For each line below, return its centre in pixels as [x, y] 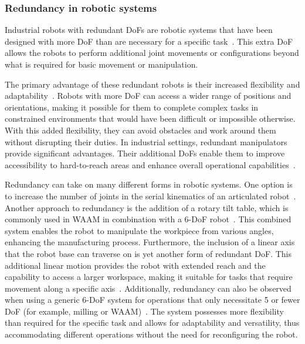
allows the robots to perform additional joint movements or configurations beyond [152, 53]
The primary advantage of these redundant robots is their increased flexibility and [152, 84]
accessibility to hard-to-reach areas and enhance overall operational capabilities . [150, 164]
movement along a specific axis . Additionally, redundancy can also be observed [148, 288]
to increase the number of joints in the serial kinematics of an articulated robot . [150, 196]
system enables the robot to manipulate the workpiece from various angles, [139, 230]
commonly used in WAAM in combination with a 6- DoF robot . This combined [148, 219]
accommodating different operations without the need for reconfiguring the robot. [151, 334]
